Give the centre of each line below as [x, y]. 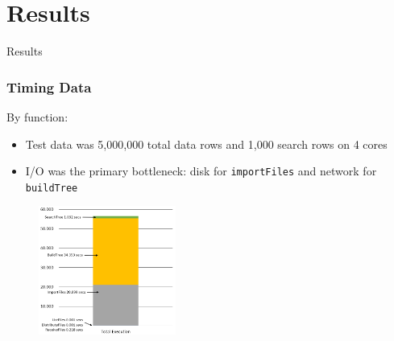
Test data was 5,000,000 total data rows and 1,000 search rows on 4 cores [206, 144]
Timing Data [49, 86]
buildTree [52, 188]
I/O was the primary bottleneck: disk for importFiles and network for [201, 171]
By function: [37, 116]
